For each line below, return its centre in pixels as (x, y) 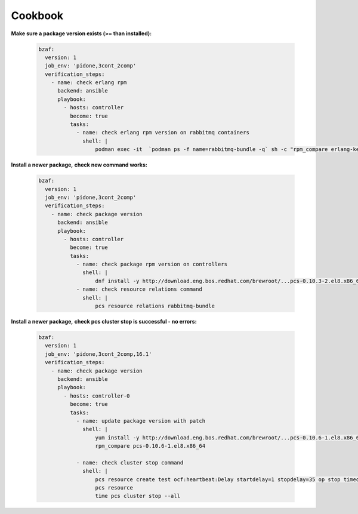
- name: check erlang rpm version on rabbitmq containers (163, 133)
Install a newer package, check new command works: (79, 165)
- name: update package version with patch (141, 421)
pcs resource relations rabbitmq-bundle (155, 306)
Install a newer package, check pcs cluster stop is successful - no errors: (104, 322)
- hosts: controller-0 (97, 396)
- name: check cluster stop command (130, 462)
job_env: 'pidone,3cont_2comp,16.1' (98, 354)
